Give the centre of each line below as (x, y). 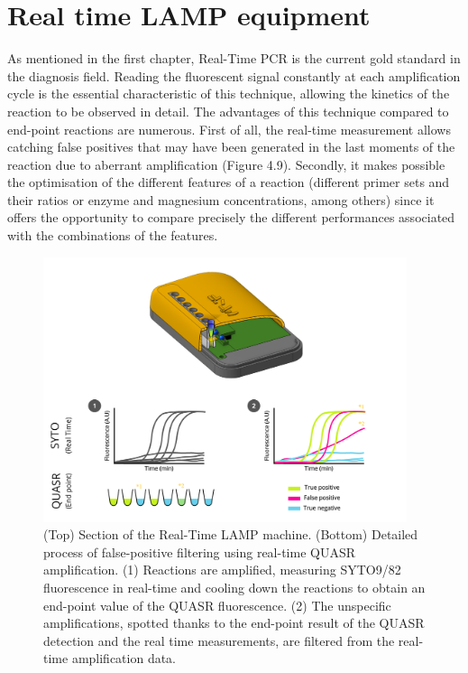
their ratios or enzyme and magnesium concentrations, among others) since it (221, 199)
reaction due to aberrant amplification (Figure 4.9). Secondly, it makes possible (226, 164)
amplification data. (124, 658)
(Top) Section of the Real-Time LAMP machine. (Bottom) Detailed (231, 534)
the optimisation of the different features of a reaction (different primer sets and (229, 182)
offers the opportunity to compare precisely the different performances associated (231, 217)
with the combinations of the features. (113, 235)
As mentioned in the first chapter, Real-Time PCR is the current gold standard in (234, 58)
